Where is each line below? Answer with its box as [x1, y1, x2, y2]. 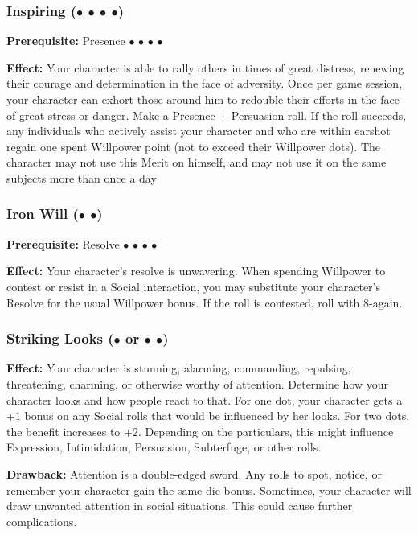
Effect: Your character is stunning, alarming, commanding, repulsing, [6, 360, 351, 377]
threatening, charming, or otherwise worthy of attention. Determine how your [6, 375, 389, 392]
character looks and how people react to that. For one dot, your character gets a [6, 391, 403, 408]
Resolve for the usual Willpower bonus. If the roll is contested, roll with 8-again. [6, 294, 403, 311]
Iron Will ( [6, 204, 79, 224]
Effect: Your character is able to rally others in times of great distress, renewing [6, 59, 404, 76]
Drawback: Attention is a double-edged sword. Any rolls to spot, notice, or [6, 465, 382, 482]
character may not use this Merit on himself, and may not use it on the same [6, 154, 387, 171]
